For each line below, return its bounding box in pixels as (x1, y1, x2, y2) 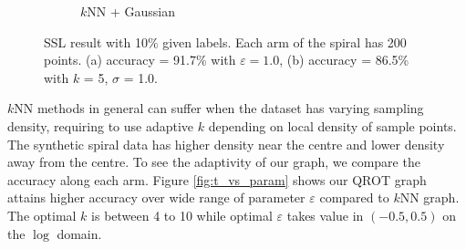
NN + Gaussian (87, 2, 175, 20)
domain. (57, 223, 102, 243)
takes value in (286, 205, 364, 224)
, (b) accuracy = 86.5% (279, 50, 409, 69)
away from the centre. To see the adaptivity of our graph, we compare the (7, 152, 420, 171)
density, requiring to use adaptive (7, 116, 194, 135)
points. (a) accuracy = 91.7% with (44, 50, 236, 69)
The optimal (7, 205, 77, 224)
